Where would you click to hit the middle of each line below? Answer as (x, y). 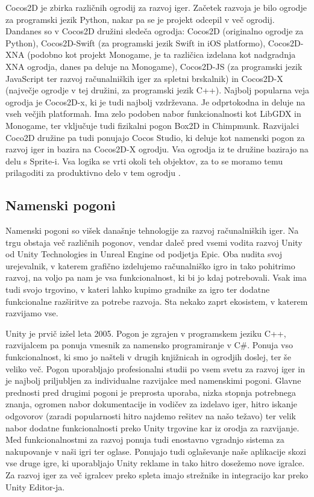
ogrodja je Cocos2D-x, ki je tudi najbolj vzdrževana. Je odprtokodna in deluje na (155, 102)
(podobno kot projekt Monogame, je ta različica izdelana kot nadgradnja (162, 55)
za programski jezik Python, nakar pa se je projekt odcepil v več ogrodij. (140, 19)
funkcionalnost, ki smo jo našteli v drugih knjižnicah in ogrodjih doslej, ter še (148, 357)
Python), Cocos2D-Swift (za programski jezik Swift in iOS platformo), (136, 42)
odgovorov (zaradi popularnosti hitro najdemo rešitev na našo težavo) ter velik (151, 416)
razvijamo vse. (32, 313)
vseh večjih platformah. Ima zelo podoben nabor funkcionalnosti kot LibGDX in (153, 114)
